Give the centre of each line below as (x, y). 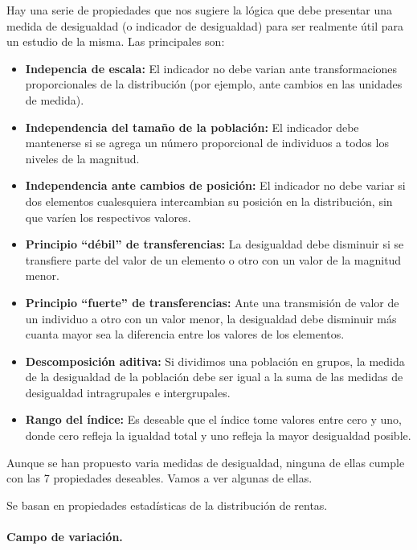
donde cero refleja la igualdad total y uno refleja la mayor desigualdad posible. (218, 435)
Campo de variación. (65, 537)
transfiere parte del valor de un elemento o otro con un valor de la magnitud (213, 259)
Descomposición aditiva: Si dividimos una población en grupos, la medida (215, 361)
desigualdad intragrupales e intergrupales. (128, 392)
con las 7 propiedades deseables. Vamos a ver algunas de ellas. (159, 478)
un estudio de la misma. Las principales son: (116, 41)
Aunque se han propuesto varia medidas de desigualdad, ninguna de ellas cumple (206, 462)
